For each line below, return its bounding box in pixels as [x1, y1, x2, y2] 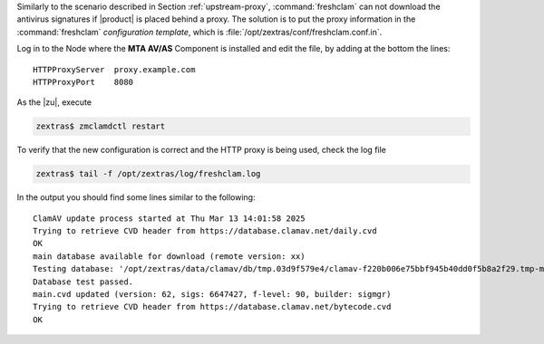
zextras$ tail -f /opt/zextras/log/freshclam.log [35, 168, 261, 179]
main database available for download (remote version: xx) [33, 251, 306, 262]
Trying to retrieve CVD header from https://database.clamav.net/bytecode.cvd [33, 301, 392, 312]
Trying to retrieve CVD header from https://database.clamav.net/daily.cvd [33, 226, 377, 236]
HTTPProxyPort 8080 [33, 77, 134, 87]
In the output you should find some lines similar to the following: [16, 192, 256, 203]
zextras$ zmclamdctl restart [35, 121, 166, 131]
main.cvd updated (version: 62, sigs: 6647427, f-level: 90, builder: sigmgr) [33, 290, 392, 300]
